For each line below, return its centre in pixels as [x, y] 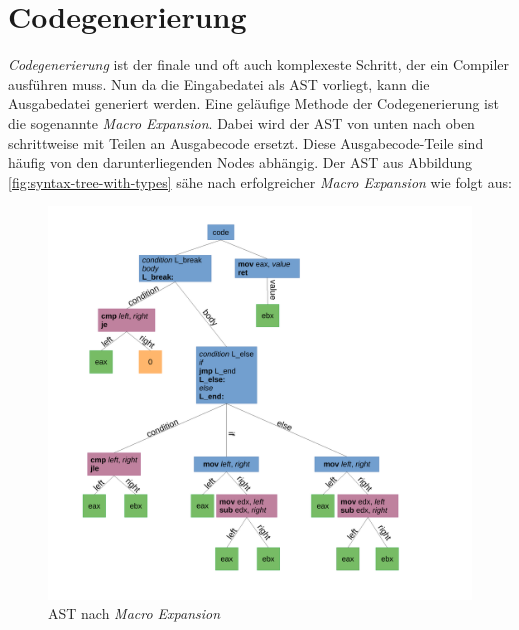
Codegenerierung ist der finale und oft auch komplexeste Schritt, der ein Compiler [259, 64]
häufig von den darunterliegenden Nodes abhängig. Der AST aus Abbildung [240, 162]
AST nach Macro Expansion [134, 613]
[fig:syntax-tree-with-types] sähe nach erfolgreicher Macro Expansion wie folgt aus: [260, 181]
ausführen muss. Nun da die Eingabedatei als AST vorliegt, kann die [219, 83]
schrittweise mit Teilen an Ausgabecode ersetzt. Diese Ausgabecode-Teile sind [246, 142]
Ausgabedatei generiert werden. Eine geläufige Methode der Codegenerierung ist [253, 103]
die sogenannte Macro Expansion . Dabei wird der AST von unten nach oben [241, 122]
